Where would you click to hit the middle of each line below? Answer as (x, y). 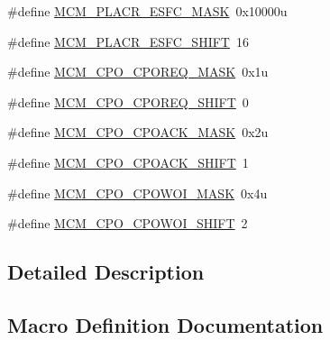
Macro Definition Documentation (165, 324)
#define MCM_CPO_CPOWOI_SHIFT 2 (128, 223)
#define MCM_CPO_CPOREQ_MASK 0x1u (138, 72)
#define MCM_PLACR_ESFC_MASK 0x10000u (147, 11)
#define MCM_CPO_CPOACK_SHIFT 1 (128, 162)
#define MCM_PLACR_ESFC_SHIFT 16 (128, 41)
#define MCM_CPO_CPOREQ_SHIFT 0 (128, 101)
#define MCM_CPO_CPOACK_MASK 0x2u (138, 132)
